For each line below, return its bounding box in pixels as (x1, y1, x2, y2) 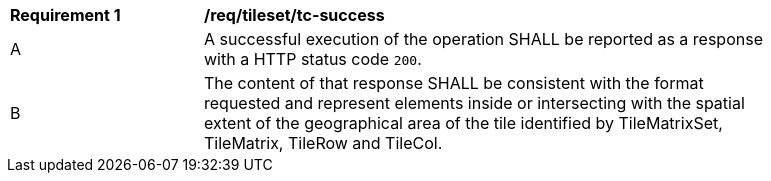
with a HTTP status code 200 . (204, 49, 422, 69)
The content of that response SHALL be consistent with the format (204, 73, 704, 93)
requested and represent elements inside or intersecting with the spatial (204, 93, 745, 113)
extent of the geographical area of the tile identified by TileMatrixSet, (204, 113, 723, 133)
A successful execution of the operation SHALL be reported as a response (204, 29, 763, 49)
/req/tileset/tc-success (204, 5, 385, 25)
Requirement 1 (10, 5, 121, 25)
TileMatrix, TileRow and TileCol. (204, 133, 443, 153)
